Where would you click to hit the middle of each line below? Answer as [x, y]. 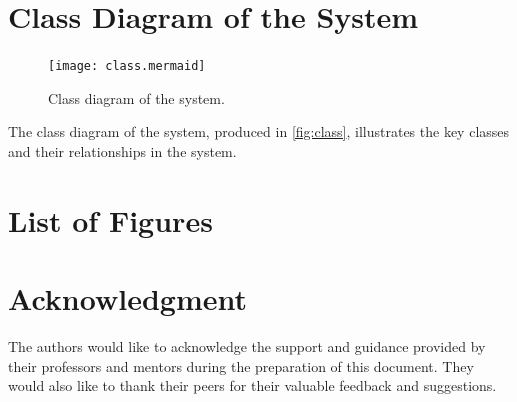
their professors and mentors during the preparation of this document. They [241, 365]
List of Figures [110, 219]
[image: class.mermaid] [127, 66]
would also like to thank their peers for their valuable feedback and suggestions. [252, 385]
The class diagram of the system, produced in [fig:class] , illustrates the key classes [259, 131]
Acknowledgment [127, 298]
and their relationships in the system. [122, 150]
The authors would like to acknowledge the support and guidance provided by [247, 346]
